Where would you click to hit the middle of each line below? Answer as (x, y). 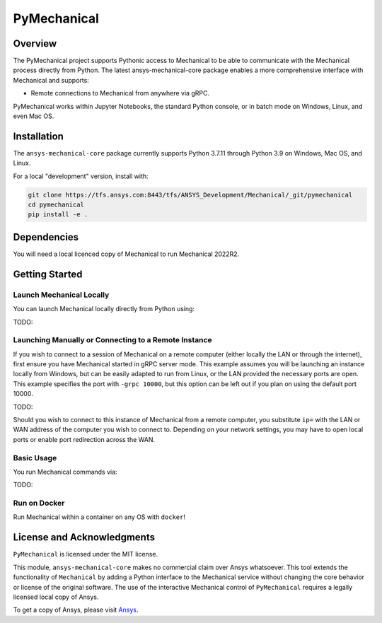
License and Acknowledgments (84, 537)
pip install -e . (58, 215)
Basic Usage (35, 458)
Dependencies (46, 237)
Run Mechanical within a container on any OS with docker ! (99, 517)
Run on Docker (39, 503)
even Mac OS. (34, 116)
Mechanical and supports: (51, 80)
